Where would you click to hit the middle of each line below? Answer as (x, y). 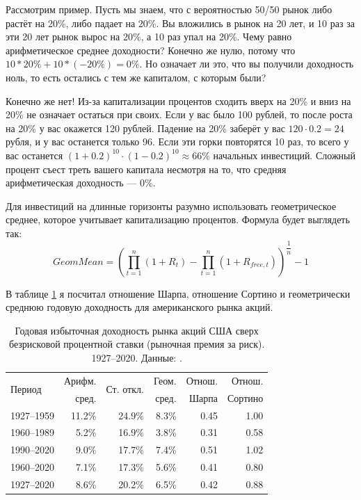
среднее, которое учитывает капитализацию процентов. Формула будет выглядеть (178, 219)
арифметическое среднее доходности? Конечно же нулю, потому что (151, 50)
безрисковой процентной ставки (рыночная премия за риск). (137, 344)
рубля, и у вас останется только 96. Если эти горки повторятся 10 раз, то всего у (177, 142)
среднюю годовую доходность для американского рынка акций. (139, 307)
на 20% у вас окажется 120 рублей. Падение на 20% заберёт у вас (145, 128)
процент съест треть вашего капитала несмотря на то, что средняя (146, 169)
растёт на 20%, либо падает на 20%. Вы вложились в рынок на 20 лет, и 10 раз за (180, 23)
